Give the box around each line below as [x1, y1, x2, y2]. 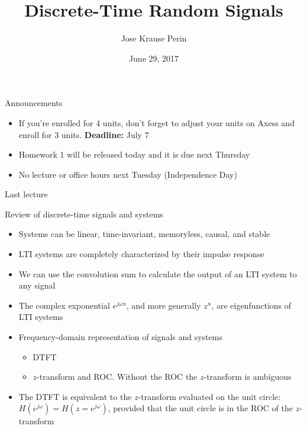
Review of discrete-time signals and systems [5, 207, 163, 220]
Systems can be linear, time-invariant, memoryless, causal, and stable [18, 228, 270, 240]
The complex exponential [18, 299, 110, 311]
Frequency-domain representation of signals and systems [18, 331, 222, 343]
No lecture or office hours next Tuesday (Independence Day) [18, 168, 237, 180]
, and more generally [126, 299, 201, 311]
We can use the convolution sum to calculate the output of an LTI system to [18, 267, 297, 280]
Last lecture [5, 188, 48, 200]
